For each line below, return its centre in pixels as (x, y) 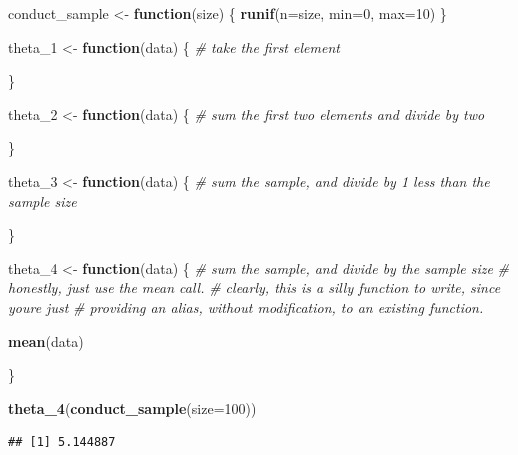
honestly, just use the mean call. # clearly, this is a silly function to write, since (254, 287)
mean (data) (46, 340)
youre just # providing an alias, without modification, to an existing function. (246, 306)
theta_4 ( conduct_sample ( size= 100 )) (132, 407)
